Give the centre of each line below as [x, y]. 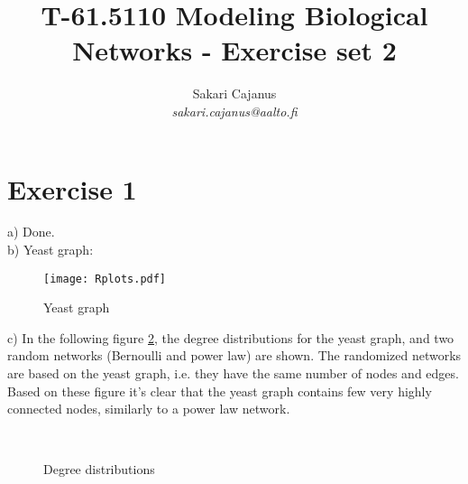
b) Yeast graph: [50, 250]
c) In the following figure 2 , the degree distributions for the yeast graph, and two [231, 337]
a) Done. [31, 232]
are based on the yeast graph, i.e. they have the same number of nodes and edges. [233, 373]
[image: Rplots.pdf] [105, 279]
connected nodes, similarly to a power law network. [149, 409]
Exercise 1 [72, 188]
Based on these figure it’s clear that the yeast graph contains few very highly [220, 391]
